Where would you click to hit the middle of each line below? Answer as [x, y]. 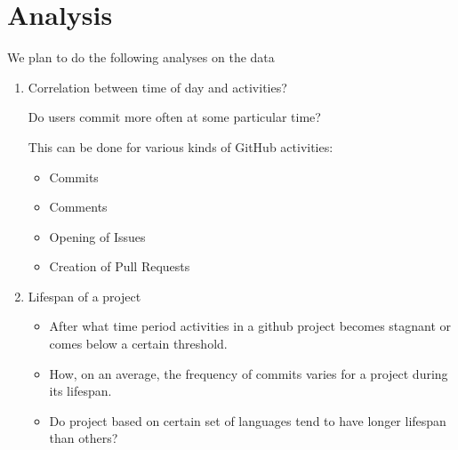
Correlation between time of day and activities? [157, 87]
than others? [84, 438]
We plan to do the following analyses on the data [141, 57]
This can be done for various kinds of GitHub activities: [181, 146]
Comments [78, 207]
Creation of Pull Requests [120, 266]
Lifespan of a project [84, 296]
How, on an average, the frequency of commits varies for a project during [249, 373]
